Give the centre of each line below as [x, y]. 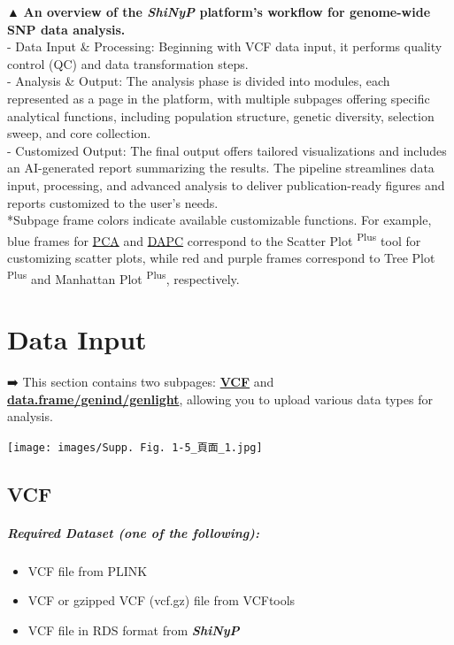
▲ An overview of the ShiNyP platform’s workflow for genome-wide [219, 12]
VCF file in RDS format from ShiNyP [134, 630]
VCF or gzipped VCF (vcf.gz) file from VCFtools [162, 600]
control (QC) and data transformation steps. [128, 63]
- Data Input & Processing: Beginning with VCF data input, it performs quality [225, 46]
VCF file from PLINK [88, 570]
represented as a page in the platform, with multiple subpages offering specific [219, 98]
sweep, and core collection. [79, 133]
